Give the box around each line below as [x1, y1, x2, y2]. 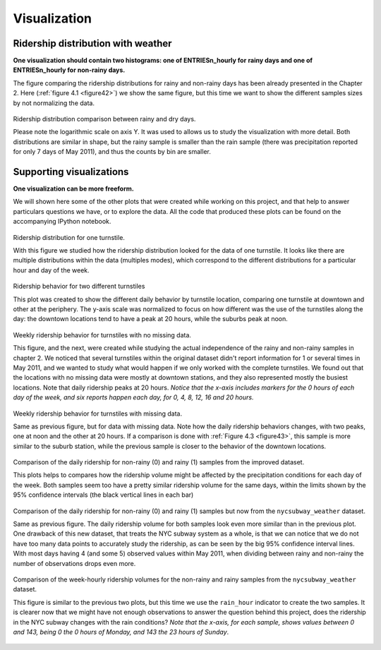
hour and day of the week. [13, 265, 90, 275]
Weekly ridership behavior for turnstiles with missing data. [13, 409, 183, 418]
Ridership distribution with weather [13, 37, 172, 49]
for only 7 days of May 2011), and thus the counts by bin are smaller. [13, 148, 211, 156]
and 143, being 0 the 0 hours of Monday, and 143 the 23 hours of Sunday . [13, 627, 229, 636]
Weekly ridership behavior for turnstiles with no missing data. [13, 330, 192, 339]
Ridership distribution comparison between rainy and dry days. [13, 115, 196, 124]
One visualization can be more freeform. [13, 184, 134, 193]
